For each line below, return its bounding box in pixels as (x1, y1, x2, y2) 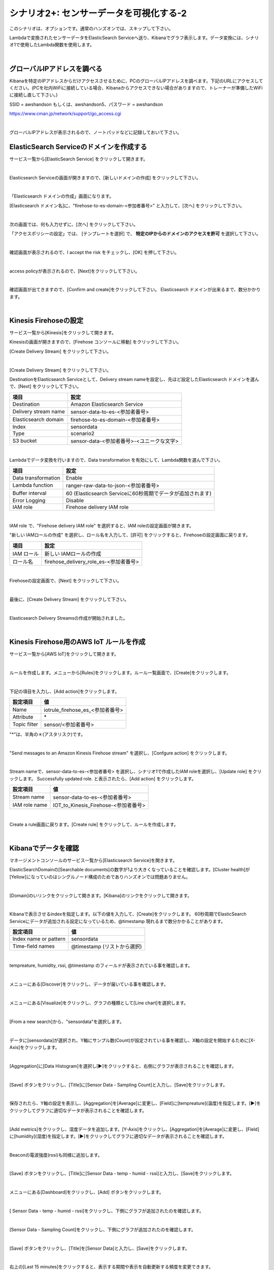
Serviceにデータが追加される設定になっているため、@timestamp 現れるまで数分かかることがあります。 (9, 918, 226, 924)
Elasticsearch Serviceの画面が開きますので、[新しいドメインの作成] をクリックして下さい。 (9, 174, 201, 180)
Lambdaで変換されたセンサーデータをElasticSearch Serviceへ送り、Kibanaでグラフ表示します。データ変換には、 (9, 35, 246, 41)
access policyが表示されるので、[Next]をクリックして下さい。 (9, 268, 140, 274)
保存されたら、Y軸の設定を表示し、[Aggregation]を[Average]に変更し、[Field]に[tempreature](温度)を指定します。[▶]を (9, 1100, 261, 1106)
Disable (66, 497, 84, 504)
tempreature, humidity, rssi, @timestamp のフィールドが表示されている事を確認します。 (9, 963, 193, 969)
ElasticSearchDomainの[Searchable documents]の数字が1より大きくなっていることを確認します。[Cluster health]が (9, 867, 250, 873)
